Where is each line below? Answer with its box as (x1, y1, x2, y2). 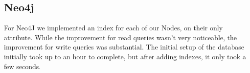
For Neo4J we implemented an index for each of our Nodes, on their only (4, 23, 223, 33)
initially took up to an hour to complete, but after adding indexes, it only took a (4, 51, 246, 61)
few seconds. (4, 61, 41, 71)
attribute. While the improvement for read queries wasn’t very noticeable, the (4, 32, 237, 42)
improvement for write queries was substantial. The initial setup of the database (4, 42, 244, 52)
